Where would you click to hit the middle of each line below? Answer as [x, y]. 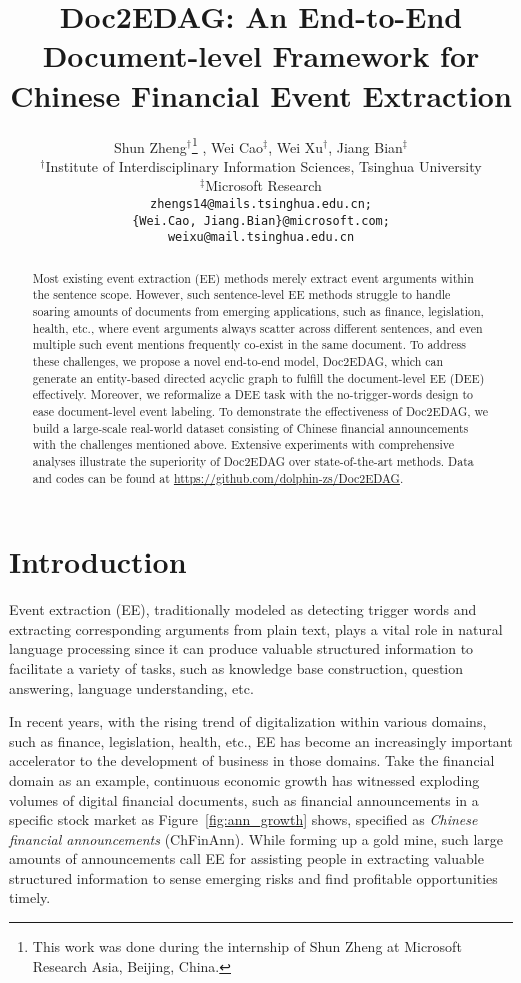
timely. [30, 897]
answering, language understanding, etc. [131, 687]
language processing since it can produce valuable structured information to [241, 648]
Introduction [98, 561]
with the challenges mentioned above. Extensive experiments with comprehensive [243, 444]
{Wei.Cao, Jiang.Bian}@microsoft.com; [261, 220]
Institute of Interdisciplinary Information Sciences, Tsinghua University [263, 165]
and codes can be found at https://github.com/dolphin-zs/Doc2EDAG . [218, 477]
